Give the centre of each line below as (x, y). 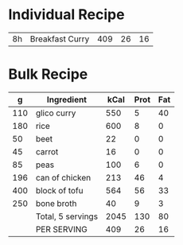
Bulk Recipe (48, 74)
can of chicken (63, 177)
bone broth (56, 203)
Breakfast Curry (60, 39)
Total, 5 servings (66, 216)
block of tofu (59, 190)
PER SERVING (61, 229)
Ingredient (67, 99)
